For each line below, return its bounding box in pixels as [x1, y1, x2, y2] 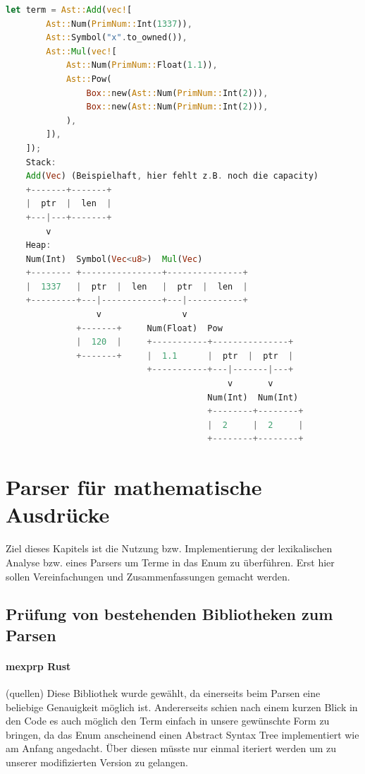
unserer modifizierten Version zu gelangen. [6, 755, 188, 770]
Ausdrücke [6, 500, 110, 529]
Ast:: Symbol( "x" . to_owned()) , [46, 32, 187, 43]
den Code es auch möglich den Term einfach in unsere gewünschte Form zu [6, 713, 330, 728]
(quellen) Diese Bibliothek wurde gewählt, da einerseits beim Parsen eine [6, 686, 321, 701]
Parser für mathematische [6, 472, 262, 501]
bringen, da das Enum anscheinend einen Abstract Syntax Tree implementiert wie [6, 727, 359, 742]
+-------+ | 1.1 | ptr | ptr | [76, 350, 294, 361]
